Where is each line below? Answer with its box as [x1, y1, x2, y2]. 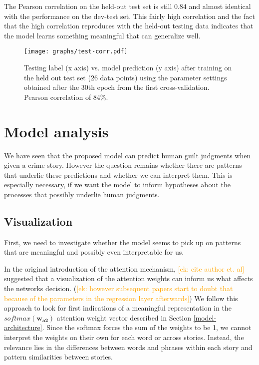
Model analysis [4, 121, 109, 141]
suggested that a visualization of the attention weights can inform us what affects [4, 273, 253, 284]
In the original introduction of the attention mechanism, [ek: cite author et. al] [4, 263, 245, 274]
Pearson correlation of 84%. [24, 91, 108, 102]
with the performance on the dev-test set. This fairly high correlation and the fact [4, 10, 255, 21]
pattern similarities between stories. [4, 352, 113, 362]
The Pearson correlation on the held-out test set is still [4, 1, 172, 11]
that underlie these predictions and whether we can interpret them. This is [4, 169, 233, 180]
